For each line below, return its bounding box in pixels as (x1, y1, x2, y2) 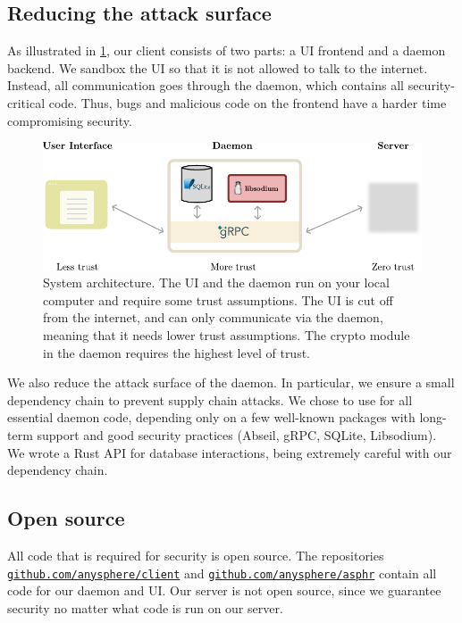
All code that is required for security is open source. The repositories (7, 545, 384, 564)
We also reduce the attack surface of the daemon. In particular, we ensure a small (7, 373, 455, 392)
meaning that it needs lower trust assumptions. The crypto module (43, 325, 410, 344)
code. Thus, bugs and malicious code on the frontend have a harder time (48, 93, 447, 112)
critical (7, 93, 46, 112)
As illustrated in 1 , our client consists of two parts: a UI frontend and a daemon (7, 41, 446, 60)
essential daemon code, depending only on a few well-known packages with (7, 408, 416, 427)
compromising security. (7, 111, 132, 129)
